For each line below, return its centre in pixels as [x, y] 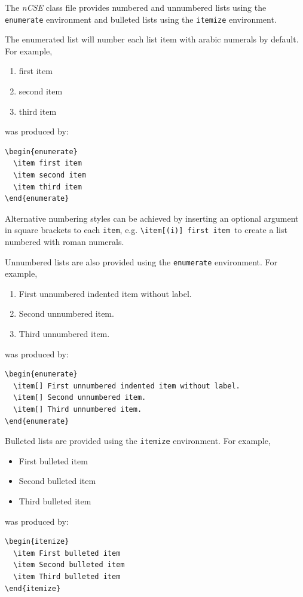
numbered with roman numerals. [65, 242]
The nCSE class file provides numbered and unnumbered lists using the [136, 7]
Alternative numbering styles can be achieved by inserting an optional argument [152, 218]
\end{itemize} [33, 588]
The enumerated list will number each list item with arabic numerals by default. [152, 39]
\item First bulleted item [67, 553]
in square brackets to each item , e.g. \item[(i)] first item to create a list [146, 230]
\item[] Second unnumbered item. [80, 398]
